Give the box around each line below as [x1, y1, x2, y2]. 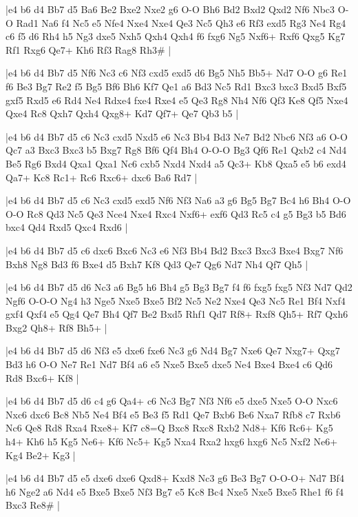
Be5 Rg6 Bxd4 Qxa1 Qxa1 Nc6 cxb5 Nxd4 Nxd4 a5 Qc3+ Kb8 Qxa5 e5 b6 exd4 [6, 156, 346, 170]
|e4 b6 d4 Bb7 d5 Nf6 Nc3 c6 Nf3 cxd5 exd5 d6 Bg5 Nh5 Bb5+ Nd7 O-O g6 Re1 [6, 65, 348, 80]
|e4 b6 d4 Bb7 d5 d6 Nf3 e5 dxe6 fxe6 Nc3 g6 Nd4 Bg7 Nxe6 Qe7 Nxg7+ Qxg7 [6, 343, 340, 358]
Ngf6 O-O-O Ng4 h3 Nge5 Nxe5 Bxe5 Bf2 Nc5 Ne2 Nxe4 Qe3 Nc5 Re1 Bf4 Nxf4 [6, 293, 346, 307]
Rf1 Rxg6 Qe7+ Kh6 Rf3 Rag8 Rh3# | [6, 42, 171, 57]
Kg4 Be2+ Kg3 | [6, 447, 76, 462]
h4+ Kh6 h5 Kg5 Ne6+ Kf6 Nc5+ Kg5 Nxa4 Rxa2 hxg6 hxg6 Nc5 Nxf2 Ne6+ [6, 434, 338, 449]
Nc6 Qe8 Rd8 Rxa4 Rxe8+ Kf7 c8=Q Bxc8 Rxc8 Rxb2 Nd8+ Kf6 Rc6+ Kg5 [6, 420, 333, 435]
